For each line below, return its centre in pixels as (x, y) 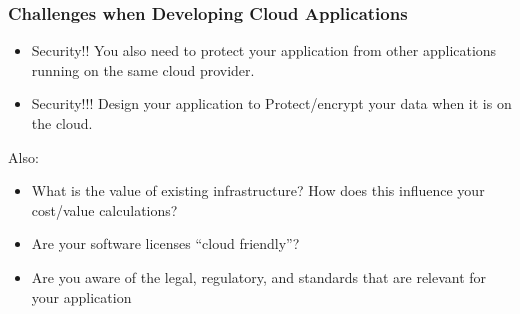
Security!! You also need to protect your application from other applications (264, 50)
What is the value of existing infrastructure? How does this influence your (258, 190)
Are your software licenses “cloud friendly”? (165, 243)
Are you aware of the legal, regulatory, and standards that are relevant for (259, 276)
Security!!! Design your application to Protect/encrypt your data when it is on (271, 103)
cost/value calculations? (104, 209)
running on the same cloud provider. (143, 69)
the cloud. (62, 123)
